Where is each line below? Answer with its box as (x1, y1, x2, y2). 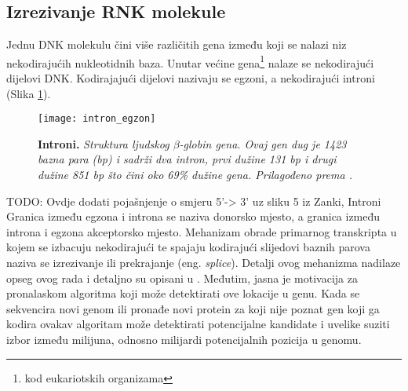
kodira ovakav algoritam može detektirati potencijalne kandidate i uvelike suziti (6, 316, 390, 332)
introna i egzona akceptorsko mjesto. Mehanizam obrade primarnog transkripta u (6, 223, 397, 239)
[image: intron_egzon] (38, 113, 156, 125)
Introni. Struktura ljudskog (38, 135, 169, 152)
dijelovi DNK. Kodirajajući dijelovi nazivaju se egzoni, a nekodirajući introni (6, 70, 375, 86)
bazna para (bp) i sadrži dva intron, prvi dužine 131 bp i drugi (38, 151, 337, 167)
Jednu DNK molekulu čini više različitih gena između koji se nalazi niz (6, 36, 347, 53)
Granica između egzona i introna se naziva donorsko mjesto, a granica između (6, 208, 381, 225)
